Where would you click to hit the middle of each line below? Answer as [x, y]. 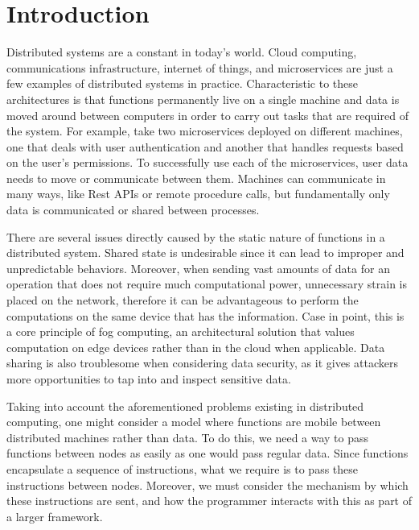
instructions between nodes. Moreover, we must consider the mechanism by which [207, 484]
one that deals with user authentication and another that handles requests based [205, 146]
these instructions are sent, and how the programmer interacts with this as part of [209, 501]
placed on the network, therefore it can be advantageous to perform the [183, 300]
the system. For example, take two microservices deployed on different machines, [205, 131]
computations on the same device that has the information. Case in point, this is [205, 315]
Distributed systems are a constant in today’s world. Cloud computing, [182, 52]
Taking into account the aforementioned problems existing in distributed [185, 406]
